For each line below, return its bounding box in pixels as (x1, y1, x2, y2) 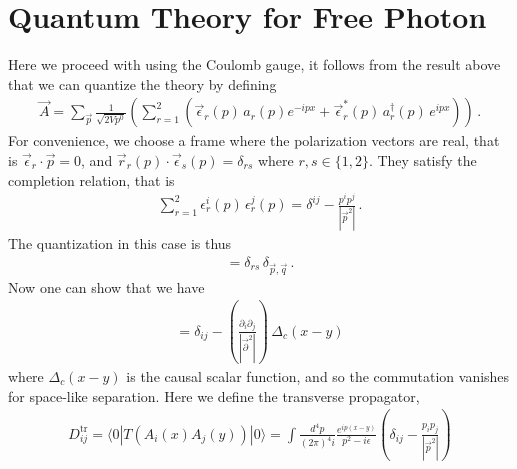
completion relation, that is (8, 169, 175, 190)
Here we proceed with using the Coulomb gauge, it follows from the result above (8, 54, 501, 75)
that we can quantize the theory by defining (8, 73, 277, 94)
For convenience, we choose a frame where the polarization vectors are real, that (8, 130, 500, 151)
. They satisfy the (368, 149, 477, 170)
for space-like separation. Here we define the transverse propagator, (8, 385, 420, 406)
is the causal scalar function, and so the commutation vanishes (126, 366, 510, 387)
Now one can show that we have (8, 276, 205, 297)
